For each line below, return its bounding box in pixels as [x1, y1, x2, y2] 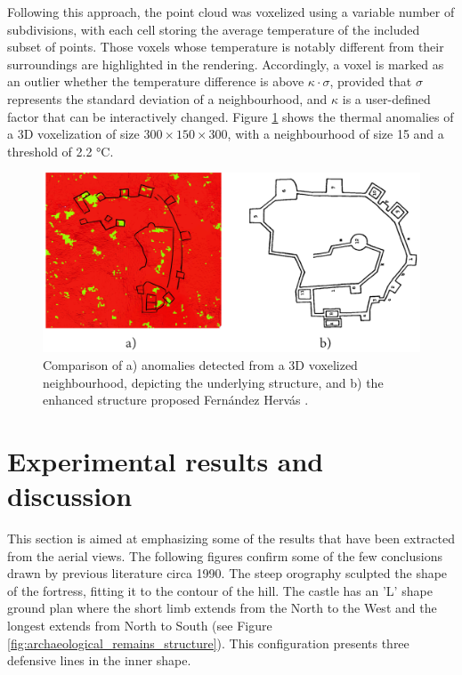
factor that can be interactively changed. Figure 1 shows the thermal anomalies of [7, 107, 454, 125]
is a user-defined [342, 89, 431, 108]
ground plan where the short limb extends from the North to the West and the [7, 599, 437, 617]
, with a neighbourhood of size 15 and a [227, 125, 444, 143]
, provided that [329, 72, 412, 91]
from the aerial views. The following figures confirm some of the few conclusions [7, 546, 442, 565]
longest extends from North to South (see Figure [7, 616, 272, 635]
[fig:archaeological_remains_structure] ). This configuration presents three [7, 633, 409, 652]
